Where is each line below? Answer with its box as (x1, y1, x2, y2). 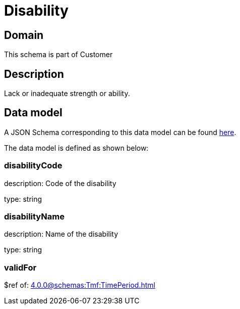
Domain (4, 28, 44, 41)
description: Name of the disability (4, 230, 118, 239)
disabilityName (4, 211, 65, 222)
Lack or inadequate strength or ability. (4, 89, 130, 98)
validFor (4, 262, 37, 273)
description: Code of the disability (4, 179, 116, 188)
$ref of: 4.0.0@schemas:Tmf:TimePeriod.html (4, 281, 155, 290)
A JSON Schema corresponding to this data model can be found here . (4, 127, 236, 137)
